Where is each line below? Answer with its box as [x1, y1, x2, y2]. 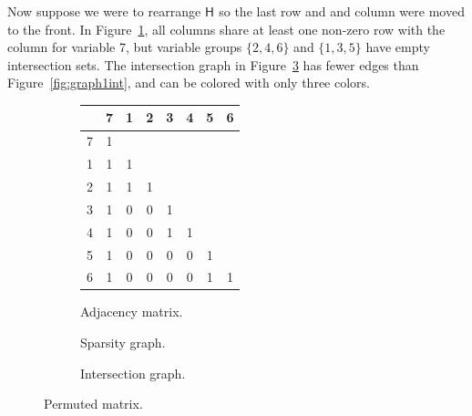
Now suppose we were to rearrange [7, 2, 201, 20]
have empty [365, 37, 430, 57]
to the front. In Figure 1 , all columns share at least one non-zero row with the [7, 19, 446, 38]
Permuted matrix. [44, 394, 143, 413]
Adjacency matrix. [80, 302, 183, 321]
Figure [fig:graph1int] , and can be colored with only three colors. [7, 73, 370, 92]
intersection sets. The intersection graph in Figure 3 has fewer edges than [7, 55, 419, 74]
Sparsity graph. [80, 333, 166, 352]
